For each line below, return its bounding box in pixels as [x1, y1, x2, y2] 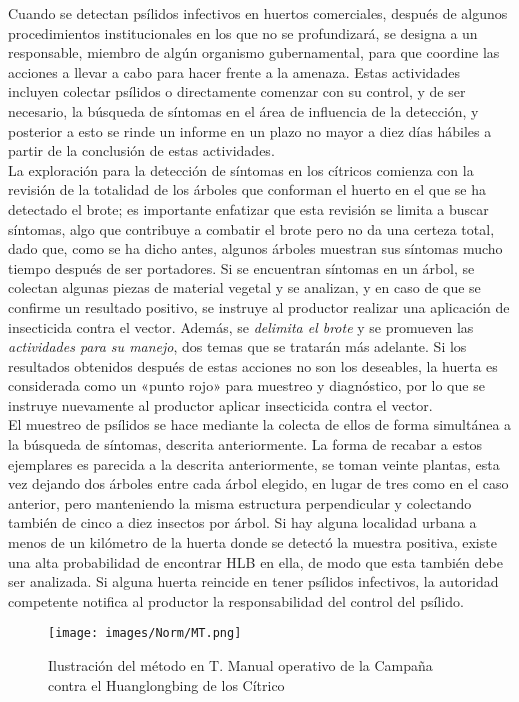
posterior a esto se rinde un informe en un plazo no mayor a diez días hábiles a [8, 120, 492, 141]
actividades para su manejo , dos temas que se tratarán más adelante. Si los [8, 336, 467, 357]
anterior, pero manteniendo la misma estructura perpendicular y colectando [8, 492, 472, 513]
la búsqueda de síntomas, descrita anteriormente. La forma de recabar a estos [8, 434, 483, 455]
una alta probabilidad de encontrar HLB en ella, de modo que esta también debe [8, 551, 503, 572]
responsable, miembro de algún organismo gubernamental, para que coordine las [8, 42, 500, 63]
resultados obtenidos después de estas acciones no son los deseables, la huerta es [8, 355, 498, 376]
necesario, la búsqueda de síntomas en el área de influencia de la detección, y [8, 100, 479, 121]
